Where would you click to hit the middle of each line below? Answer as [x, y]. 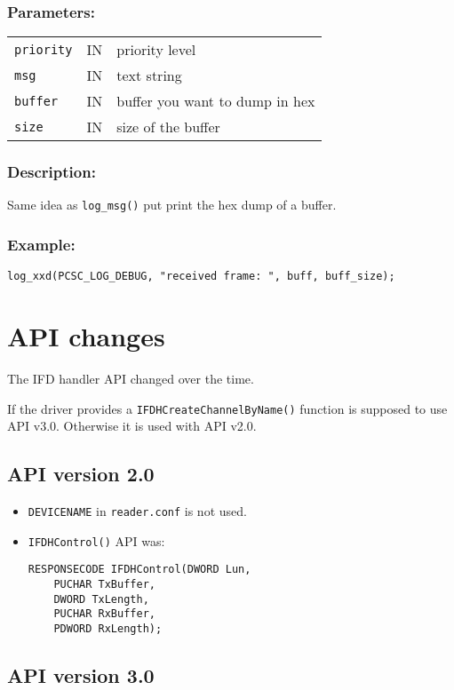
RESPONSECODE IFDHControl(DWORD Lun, [139, 570]
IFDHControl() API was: [96, 540]
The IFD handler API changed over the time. [131, 379]
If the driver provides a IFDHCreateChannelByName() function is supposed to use [227, 408]
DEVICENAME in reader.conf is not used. [137, 511]
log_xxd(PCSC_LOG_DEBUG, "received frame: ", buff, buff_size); [201, 277]
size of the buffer [168, 127]
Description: [52, 172]
